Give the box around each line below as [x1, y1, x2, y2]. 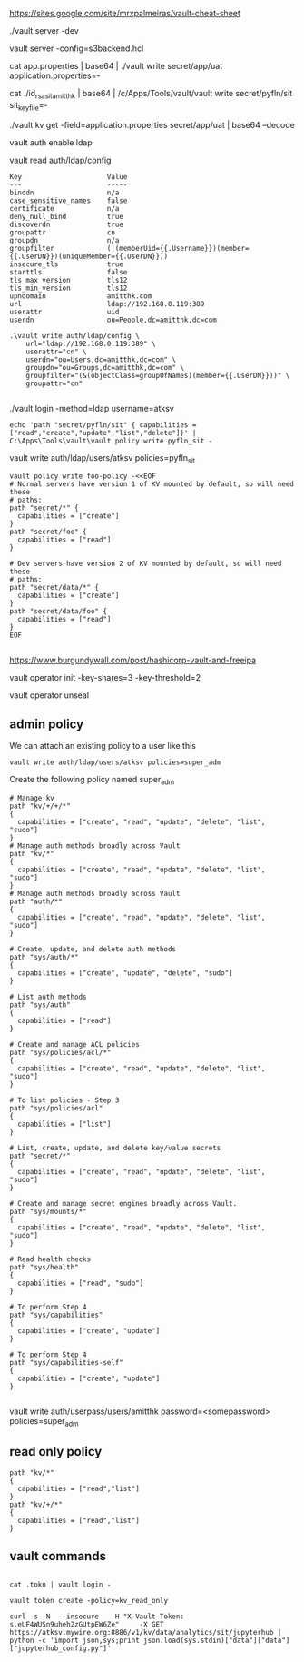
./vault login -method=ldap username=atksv [9, 403, 174, 413]
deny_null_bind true [9, 212, 124, 221]
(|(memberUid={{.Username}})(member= [106, 244, 250, 253]
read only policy [9, 1444, 103, 1459]
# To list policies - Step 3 [9, 1096, 120, 1105]
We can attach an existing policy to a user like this [9, 741, 197, 751]
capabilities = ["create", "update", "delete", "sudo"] [17, 969, 233, 978]
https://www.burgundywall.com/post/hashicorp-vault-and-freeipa [9, 654, 257, 666]
